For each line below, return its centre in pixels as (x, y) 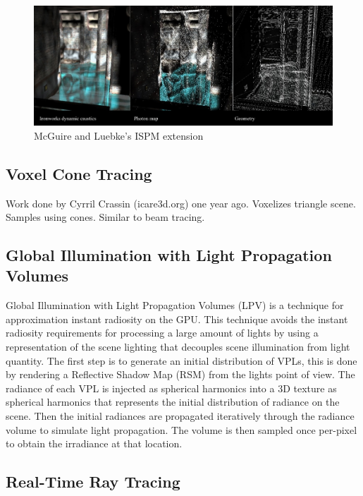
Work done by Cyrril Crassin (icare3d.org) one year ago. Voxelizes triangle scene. (181, 203)
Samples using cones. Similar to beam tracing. (105, 217)
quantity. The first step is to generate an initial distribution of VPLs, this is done (181, 360)
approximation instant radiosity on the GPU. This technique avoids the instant (177, 319)
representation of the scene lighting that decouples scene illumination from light (178, 347)
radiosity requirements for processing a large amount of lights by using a (162, 333)
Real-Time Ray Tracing (93, 482)
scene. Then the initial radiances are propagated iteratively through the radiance (180, 416)
